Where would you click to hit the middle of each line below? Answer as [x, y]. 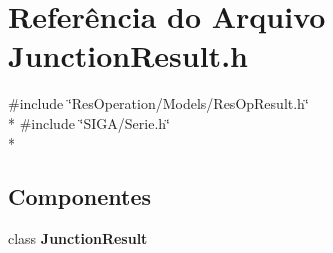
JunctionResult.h [128, 55]
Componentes [80, 196]
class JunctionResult [78, 238]
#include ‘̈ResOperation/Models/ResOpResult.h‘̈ [158, 103]
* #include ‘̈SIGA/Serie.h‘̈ [89, 122]
